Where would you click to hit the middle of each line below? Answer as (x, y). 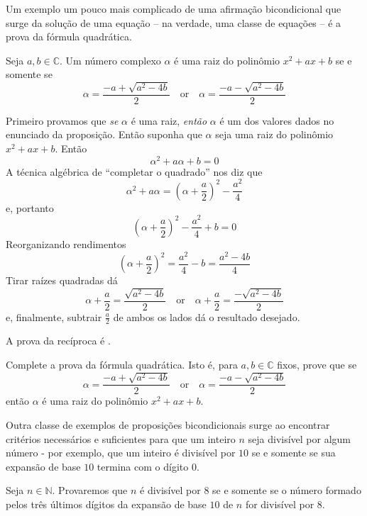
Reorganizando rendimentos (66, 243)
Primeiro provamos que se (62, 120)
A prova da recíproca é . (58, 341)
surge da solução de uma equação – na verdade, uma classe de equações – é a (174, 22)
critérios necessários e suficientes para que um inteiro (121, 438)
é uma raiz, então (169, 120)
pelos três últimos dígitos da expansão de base (106, 504)
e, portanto (30, 207)
